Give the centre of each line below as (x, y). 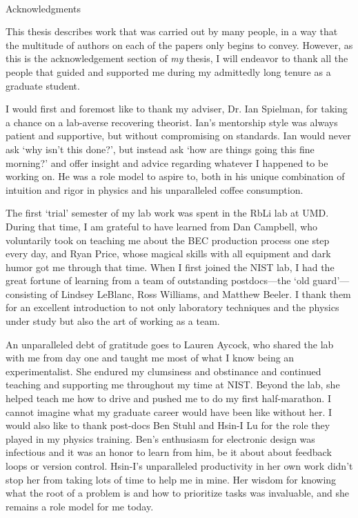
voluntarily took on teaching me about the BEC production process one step (168, 240)
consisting (27, 293)
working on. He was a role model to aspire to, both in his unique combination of (175, 176)
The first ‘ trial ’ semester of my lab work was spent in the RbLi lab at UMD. (167, 213)
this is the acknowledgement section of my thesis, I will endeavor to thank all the (177, 58)
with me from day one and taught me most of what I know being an (150, 358)
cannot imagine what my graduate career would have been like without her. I (169, 411)
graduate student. (43, 85)
